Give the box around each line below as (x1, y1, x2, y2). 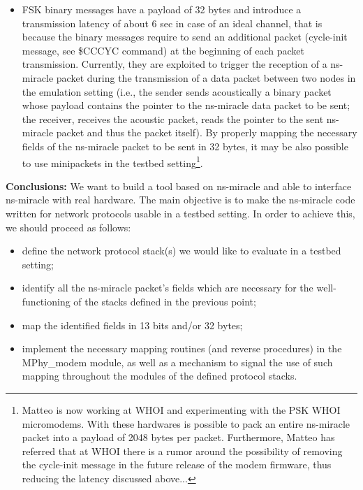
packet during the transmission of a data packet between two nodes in (56, 70, 356, 85)
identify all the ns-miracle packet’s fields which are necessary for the (22, 280, 313, 295)
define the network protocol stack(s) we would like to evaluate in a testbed (22, 243, 341, 258)
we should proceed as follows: (6, 219, 131, 234)
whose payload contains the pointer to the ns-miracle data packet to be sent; (22, 98, 350, 113)
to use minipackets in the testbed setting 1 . (22, 153, 203, 170)
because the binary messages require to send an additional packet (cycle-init (22, 29, 348, 44)
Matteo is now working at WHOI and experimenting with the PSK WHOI (22, 402, 341, 417)
